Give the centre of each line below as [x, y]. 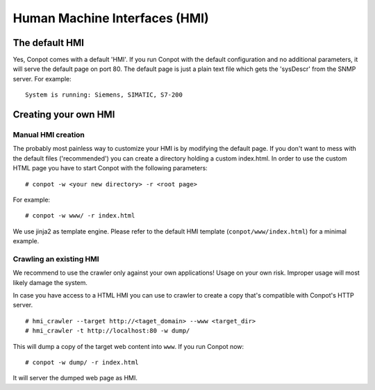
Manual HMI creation [49, 135]
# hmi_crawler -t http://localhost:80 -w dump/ [108, 331]
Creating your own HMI [64, 115]
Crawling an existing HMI [56, 259]
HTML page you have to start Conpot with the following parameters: [110, 168]
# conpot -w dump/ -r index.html [82, 363]
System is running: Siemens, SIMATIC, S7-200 [104, 95]
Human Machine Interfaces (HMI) [111, 18]
